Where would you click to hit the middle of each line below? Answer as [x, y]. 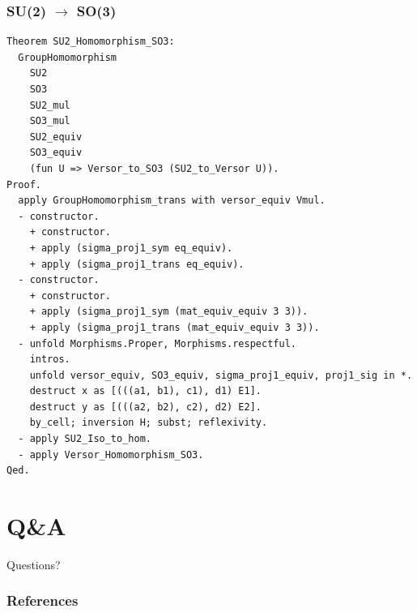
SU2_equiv [56, 137]
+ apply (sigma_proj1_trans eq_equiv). [137, 264]
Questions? [34, 564]
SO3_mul [50, 121]
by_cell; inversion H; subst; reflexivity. [149, 423]
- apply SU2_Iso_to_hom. [85, 439]
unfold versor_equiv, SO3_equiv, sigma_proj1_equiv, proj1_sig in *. [221, 375]
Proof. [24, 184]
